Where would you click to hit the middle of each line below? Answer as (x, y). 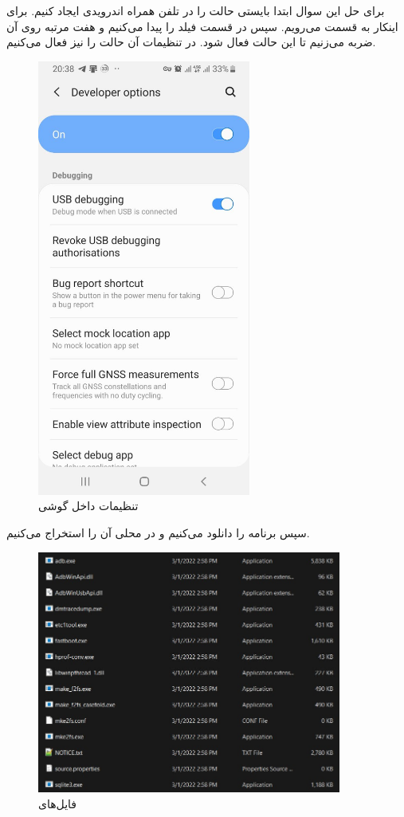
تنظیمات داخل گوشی (88, 506)
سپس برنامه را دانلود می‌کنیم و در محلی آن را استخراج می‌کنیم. (158, 532)
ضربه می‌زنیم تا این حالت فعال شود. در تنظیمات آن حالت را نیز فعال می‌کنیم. (191, 42)
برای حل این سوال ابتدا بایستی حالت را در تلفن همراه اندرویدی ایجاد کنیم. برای (196, 10)
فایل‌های (58, 803)
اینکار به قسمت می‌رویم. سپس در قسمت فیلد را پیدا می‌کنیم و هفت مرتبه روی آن (202, 26)
